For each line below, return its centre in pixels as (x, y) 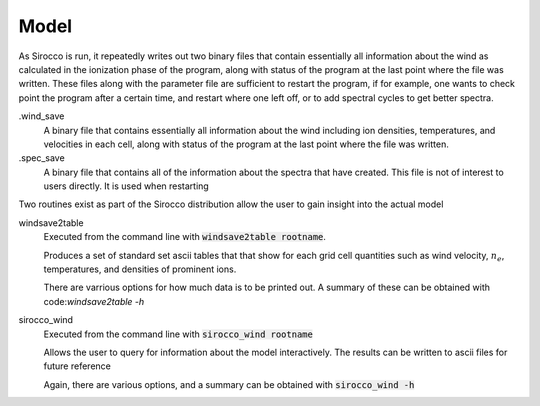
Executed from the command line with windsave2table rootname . (185, 237)
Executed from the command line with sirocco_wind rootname (178, 334)
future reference (77, 366)
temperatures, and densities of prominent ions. (140, 269)
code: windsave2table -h (94, 301)
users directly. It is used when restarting (126, 186)
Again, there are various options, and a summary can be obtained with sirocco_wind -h (229, 384)
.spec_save (41, 158)
